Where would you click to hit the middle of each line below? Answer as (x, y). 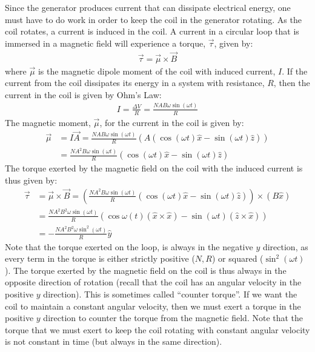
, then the (292, 83)
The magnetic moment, (48, 122)
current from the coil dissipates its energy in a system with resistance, (135, 83)
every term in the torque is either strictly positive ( (100, 258)
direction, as (285, 246)
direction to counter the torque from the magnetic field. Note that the (173, 318)
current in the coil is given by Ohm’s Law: (83, 94)
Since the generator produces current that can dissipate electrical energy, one (148, 7)
